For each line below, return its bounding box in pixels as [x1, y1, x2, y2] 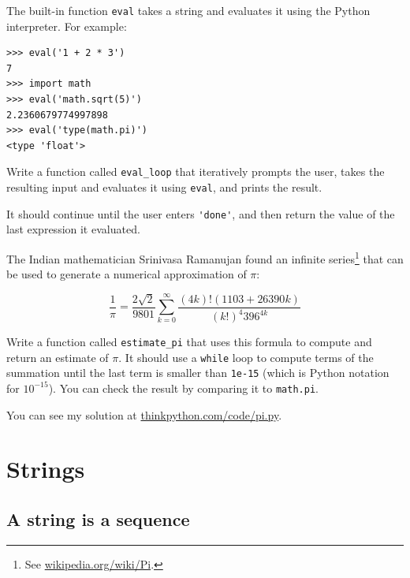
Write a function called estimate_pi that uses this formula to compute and [6, 334, 372, 349]
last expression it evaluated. [6, 221, 140, 237]
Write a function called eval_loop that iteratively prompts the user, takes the [6, 163, 385, 180]
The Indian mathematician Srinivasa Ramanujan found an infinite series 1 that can [6, 248, 404, 267]
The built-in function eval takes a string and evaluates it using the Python [6, 2, 371, 18]
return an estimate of [6, 349, 109, 365]
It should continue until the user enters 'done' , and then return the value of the [6, 205, 395, 222]
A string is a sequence [6, 506, 190, 531]
